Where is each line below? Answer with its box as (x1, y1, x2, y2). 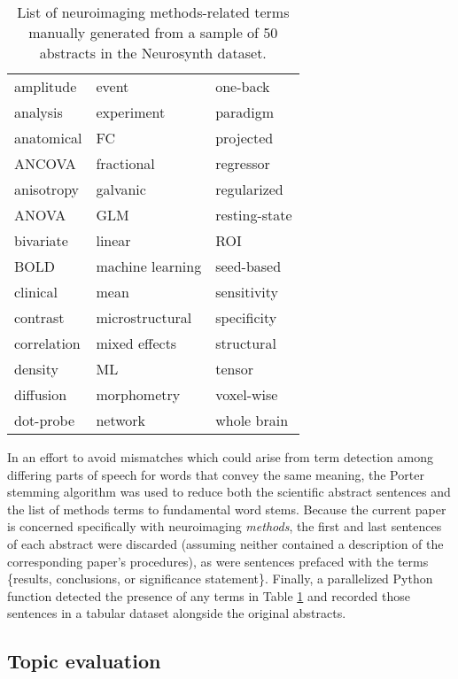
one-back (215, 76, 270, 96)
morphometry (96, 384, 181, 405)
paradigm (215, 102, 275, 122)
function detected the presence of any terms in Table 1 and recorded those (7, 586, 410, 605)
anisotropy (14, 179, 80, 199)
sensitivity (215, 282, 279, 302)
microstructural (96, 307, 192, 328)
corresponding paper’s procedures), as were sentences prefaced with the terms (7, 552, 429, 570)
